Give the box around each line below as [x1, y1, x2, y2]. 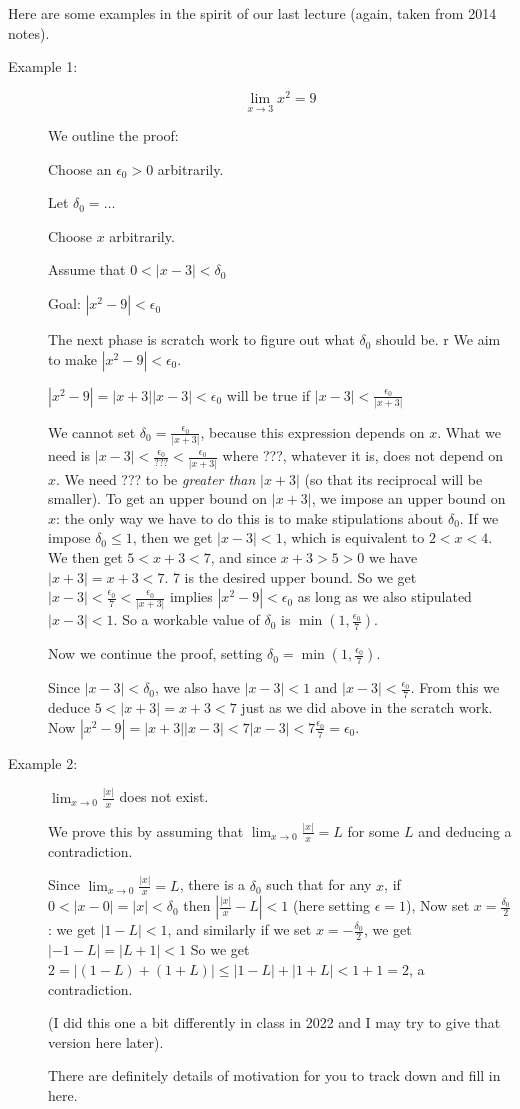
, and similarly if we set [167, 919, 312, 940]
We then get [48, 546, 123, 567]
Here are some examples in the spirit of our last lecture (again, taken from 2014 [8, 3, 497, 23]
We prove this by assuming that [48, 820, 244, 841]
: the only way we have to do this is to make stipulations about [56, 507, 444, 528]
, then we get [132, 527, 213, 548]
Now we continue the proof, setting [48, 643, 263, 664]
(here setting [292, 895, 371, 916]
